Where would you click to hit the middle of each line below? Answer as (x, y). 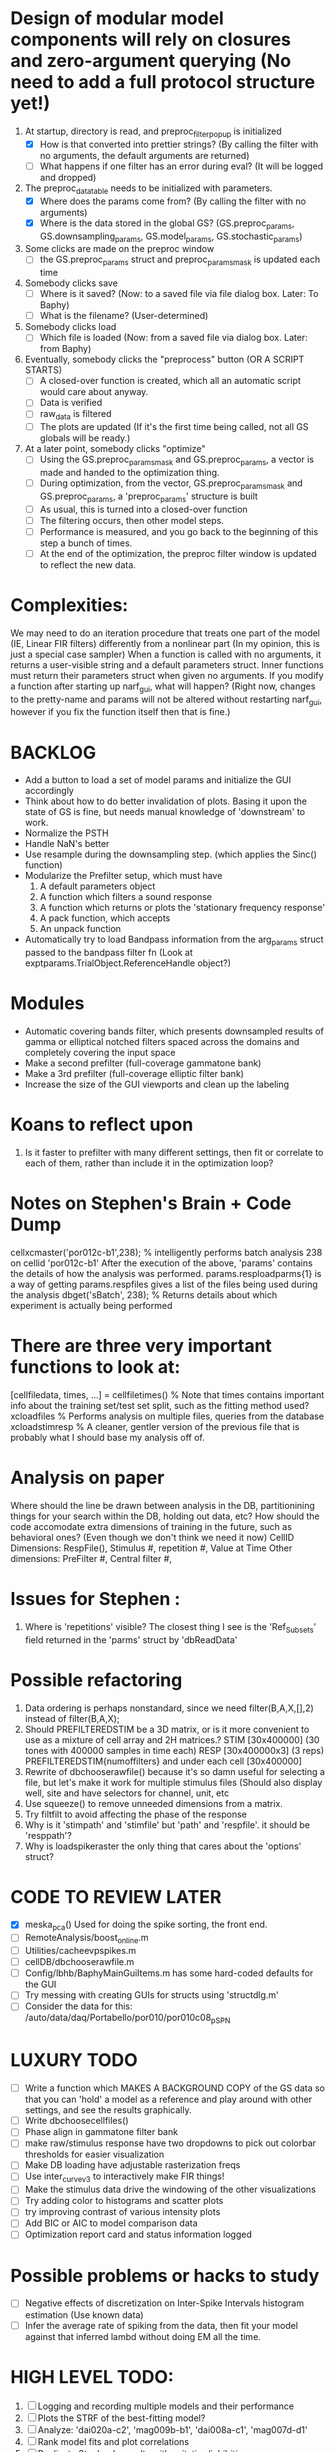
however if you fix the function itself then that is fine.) (120, 712)
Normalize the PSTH (67, 833)
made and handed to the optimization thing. (129, 473)
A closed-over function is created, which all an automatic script (170, 381)
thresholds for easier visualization (94, 2154)
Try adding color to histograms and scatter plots (124, 2201)
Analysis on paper (87, 1478)
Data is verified (71, 403)
